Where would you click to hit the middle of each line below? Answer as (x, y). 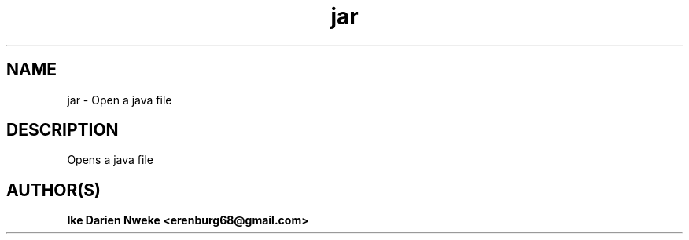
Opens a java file (110, 160)
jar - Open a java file (120, 100)
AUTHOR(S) (53, 190)
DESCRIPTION (63, 130)
